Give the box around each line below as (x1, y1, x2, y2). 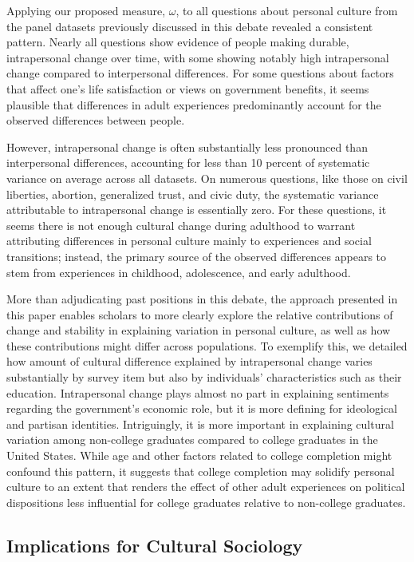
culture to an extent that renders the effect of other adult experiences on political (6, 478, 405, 495)
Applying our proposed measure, (6, 2, 166, 18)
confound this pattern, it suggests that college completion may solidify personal (6, 462, 395, 479)
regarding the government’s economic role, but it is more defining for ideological (6, 400, 397, 417)
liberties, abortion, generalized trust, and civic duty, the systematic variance (6, 185, 379, 202)
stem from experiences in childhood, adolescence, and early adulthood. (6, 263, 351, 280)
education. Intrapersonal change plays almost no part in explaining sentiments (6, 384, 389, 401)
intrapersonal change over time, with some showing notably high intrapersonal (6, 49, 389, 65)
